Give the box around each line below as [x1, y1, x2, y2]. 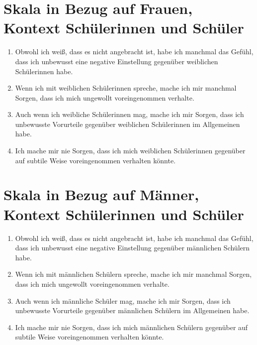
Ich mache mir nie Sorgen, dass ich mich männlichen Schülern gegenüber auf [15, 322, 248, 332]
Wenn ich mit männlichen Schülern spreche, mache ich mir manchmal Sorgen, [15, 269, 252, 279]
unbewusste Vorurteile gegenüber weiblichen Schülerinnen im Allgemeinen [15, 118, 240, 129]
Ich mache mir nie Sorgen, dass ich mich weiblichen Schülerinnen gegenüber [15, 145, 246, 156]
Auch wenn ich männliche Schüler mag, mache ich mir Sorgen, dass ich [15, 295, 231, 306]
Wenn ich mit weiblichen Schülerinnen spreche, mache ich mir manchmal [15, 83, 237, 93]
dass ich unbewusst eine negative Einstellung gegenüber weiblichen [15, 56, 218, 66]
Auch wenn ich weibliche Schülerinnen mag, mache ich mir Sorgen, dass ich [15, 109, 244, 119]
